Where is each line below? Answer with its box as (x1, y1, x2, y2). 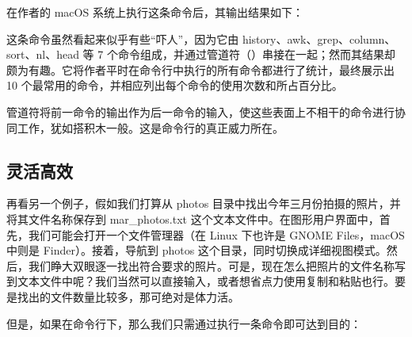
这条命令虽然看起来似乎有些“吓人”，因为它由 (6, 30, 239, 47)
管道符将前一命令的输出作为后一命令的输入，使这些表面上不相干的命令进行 (6, 103, 395, 120)
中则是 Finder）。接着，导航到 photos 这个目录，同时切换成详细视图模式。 (6, 242, 387, 258)
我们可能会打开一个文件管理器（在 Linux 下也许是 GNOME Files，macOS (28, 226, 405, 243)
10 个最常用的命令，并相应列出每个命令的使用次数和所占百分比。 (6, 77, 343, 94)
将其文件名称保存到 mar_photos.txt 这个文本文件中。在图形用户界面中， (6, 210, 380, 227)
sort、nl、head (6, 46, 79, 63)
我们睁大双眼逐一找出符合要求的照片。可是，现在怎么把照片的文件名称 (28, 257, 395, 274)
